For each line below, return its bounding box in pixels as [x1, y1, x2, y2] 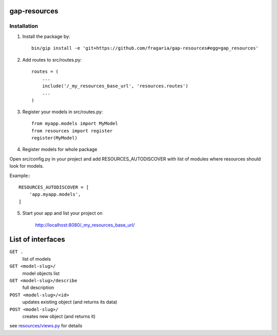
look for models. [9, 163, 44, 169]
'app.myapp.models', [29, 191, 81, 198]
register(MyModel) [31, 135, 78, 141]
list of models [22, 255, 51, 262]
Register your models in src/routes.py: [22, 108, 103, 115]
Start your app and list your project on [22, 210, 103, 216]
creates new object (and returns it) [22, 313, 96, 319]
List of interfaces [9, 235, 65, 244]
